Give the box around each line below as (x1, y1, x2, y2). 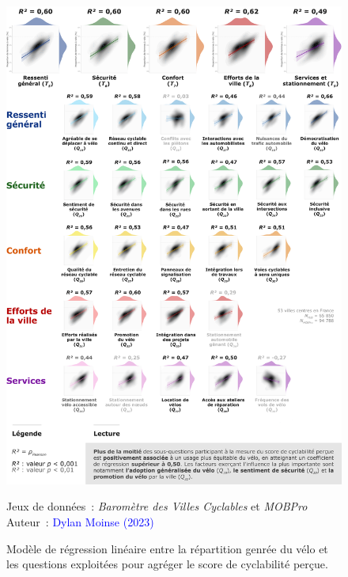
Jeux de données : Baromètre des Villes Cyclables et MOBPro (6, 498, 308, 514)
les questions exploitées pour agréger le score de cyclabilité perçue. (6, 556, 328, 572)
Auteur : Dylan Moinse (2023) (6, 514, 154, 530)
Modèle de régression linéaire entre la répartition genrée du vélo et (6, 540, 328, 556)
